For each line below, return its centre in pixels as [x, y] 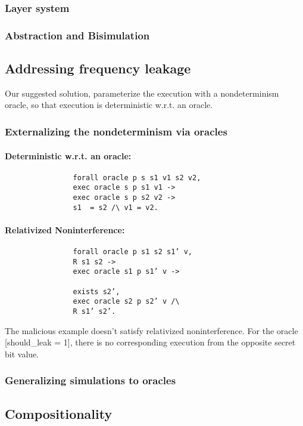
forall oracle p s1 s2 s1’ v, [132, 252]
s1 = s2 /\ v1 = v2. [115, 207]
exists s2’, [96, 291]
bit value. [22, 354]
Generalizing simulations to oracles [90, 380]
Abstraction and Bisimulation [77, 35]
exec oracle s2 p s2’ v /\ [126, 302]
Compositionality [59, 413]
